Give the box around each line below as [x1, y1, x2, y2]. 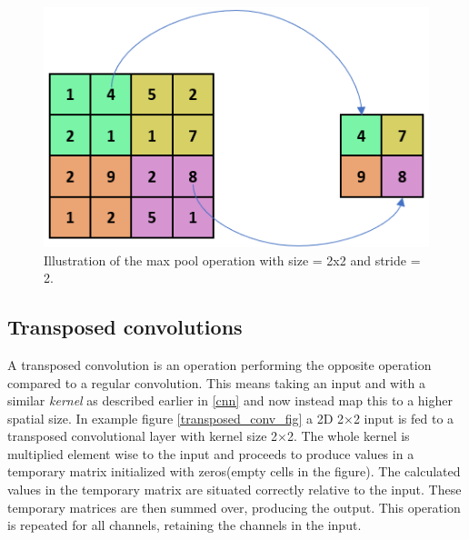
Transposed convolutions [7, 313, 243, 341]
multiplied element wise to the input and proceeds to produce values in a [7, 444, 414, 463]
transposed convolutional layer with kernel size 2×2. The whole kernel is [7, 426, 410, 445]
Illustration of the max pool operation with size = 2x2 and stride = [44, 250, 421, 269]
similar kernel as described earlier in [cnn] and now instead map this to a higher [7, 391, 453, 410]
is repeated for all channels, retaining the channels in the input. [7, 515, 362, 535]
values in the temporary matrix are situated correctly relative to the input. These [7, 480, 462, 499]
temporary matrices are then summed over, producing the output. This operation [7, 497, 461, 516]
